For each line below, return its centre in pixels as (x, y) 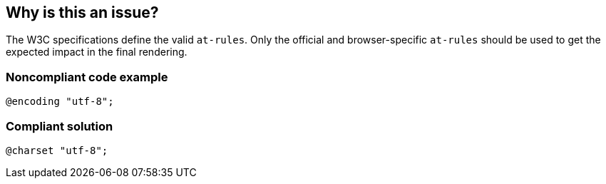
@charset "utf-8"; (57, 150)
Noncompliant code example (87, 77)
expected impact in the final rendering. (97, 52)
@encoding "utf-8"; (60, 102)
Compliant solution (60, 126)
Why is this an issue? (82, 12)
